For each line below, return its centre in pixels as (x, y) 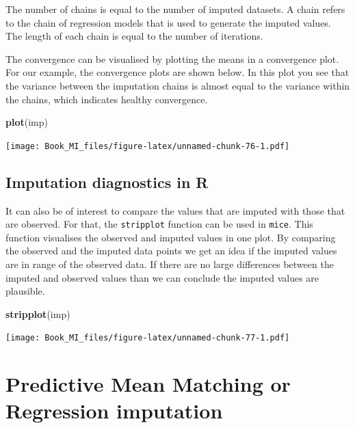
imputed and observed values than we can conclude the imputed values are (162, 277)
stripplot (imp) (38, 313)
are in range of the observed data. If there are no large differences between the (170, 264)
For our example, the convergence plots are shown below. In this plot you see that (177, 72)
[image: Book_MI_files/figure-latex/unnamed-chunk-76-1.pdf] (148, 146)
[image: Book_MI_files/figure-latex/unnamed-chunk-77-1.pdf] (148, 338)
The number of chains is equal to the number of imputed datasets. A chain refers (175, 9)
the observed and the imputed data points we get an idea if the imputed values (171, 251)
